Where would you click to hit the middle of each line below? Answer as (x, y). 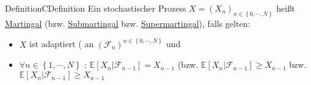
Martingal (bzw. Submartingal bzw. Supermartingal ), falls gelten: (128, 23)
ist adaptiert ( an (62, 44)
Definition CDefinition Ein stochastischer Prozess (96, 8)
